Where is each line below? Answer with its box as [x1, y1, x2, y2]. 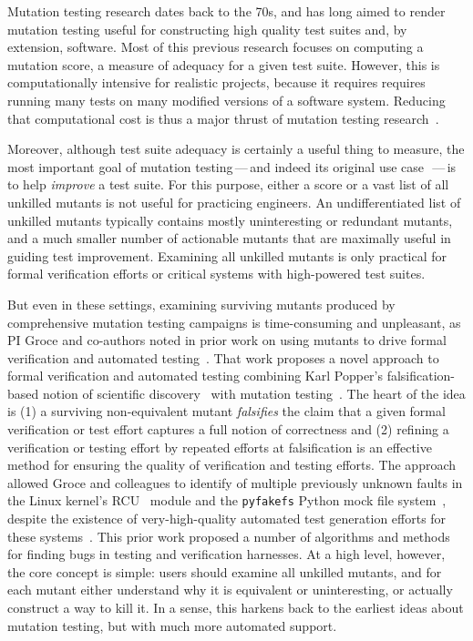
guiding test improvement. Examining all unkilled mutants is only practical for [7, 246, 447, 265]
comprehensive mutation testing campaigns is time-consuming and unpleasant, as [7, 312, 461, 331]
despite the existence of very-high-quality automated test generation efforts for [7, 509, 447, 528]
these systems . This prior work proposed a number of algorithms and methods [7, 526, 450, 545]
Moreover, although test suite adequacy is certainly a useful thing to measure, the [7, 139, 465, 158]
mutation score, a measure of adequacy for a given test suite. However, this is [7, 55, 440, 74]
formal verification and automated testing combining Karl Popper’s [7, 366, 383, 385]
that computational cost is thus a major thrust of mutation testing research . [7, 108, 439, 127]
